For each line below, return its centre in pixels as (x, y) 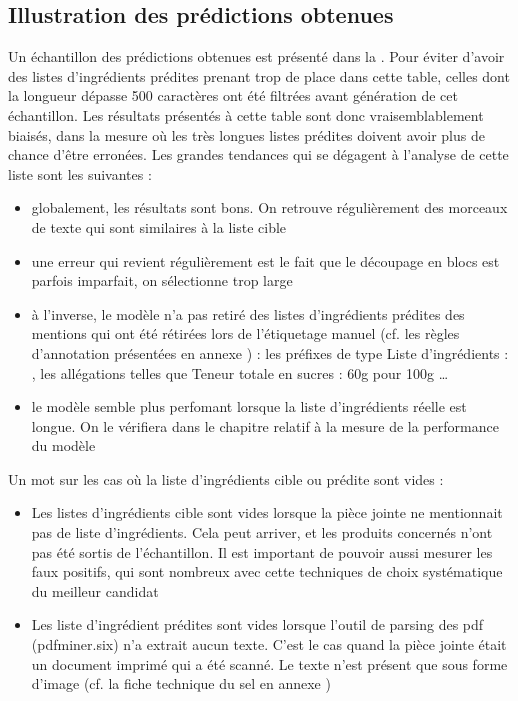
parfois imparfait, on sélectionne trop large (162, 280)
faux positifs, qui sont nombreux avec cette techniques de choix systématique (267, 571)
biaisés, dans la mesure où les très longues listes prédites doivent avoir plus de (246, 134)
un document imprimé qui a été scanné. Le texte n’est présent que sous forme (269, 663)
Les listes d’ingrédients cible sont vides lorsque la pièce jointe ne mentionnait (267, 512)
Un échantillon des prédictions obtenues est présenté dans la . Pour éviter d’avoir (256, 56)
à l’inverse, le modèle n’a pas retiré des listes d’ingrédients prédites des (248, 313)
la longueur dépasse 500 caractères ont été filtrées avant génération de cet (233, 95)
